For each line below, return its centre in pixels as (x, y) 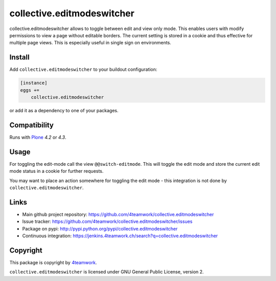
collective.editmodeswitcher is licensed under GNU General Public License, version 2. (107, 272)
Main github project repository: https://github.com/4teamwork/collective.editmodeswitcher (118, 214)
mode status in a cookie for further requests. (56, 171)
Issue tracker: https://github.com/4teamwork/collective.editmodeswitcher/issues (107, 221)
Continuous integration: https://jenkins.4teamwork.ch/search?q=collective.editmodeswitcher (120, 236)
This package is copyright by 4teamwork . (53, 262)
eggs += (30, 90)
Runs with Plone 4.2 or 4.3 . (38, 137)
